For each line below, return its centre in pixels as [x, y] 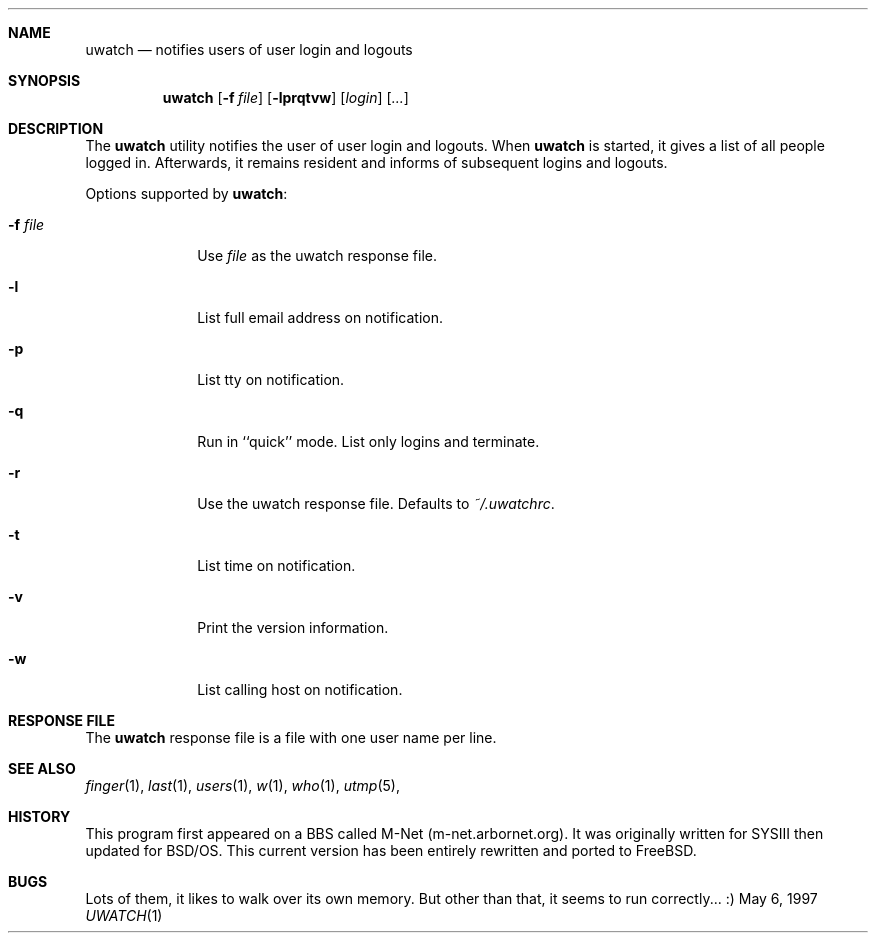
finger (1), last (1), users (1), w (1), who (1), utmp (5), [242, 785]
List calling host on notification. [300, 689]
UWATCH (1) [124, 915]
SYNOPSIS [44, 80]
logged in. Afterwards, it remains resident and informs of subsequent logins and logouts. [376, 162]
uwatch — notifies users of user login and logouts [249, 49]
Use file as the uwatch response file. [317, 255]
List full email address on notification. [320, 317]
